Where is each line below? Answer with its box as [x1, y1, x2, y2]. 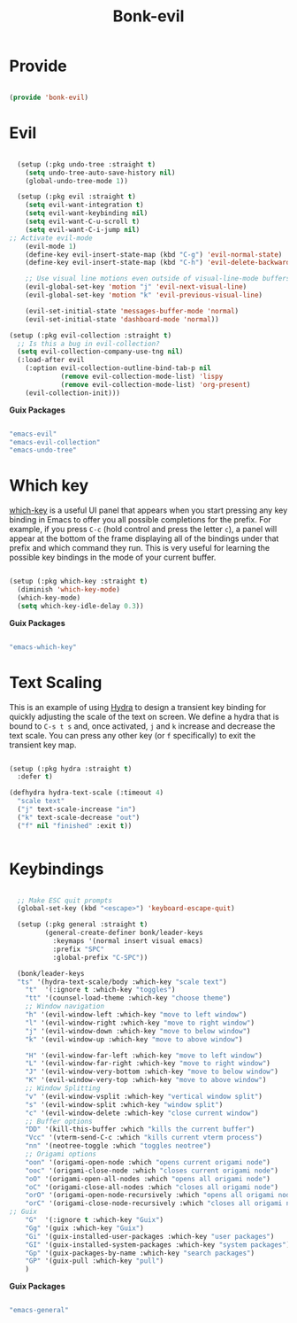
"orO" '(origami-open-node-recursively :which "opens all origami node [25, 1191, 294, 1200]
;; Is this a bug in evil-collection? [17, 339, 161, 348]
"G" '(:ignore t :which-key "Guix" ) [25, 1216, 164, 1225]
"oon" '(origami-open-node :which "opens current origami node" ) [25, 1157, 271, 1166]
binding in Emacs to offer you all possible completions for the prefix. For [9, 514, 271, 525]
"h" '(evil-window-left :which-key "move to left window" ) [25, 1010, 247, 1019]
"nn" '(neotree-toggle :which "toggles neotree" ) [25, 1141, 212, 1150]
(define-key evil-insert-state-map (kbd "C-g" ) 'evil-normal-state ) [25, 250, 283, 259]
